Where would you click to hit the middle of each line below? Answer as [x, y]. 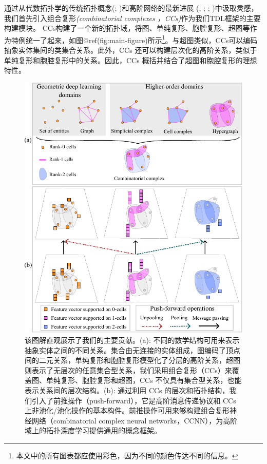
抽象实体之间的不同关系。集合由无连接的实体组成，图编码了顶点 [132, 350]
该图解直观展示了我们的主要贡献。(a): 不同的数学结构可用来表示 [132, 340]
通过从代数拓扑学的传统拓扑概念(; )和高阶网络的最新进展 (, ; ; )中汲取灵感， [131, 8]
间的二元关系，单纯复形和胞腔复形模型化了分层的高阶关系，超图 [132, 360]
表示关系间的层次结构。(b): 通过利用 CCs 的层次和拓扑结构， [127, 390]
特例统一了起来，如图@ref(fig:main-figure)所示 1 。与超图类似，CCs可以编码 [134, 39]
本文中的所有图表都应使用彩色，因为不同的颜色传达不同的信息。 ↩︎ [127, 455]
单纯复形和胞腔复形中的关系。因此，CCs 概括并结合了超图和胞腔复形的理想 [131, 60]
